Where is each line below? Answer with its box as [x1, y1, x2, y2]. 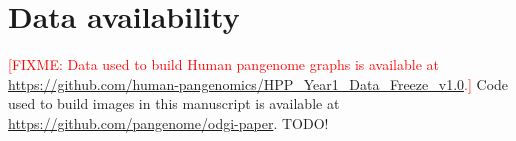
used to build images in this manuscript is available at [8, 93, 340, 114]
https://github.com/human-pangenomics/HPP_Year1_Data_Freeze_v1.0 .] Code [8, 73, 509, 94]
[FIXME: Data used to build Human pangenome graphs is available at [8, 54, 439, 75]
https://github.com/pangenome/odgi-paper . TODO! [8, 112, 329, 133]
